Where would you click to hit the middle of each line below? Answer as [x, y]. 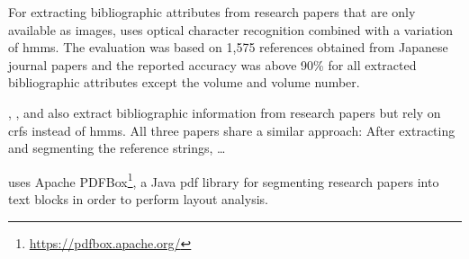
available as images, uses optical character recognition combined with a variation [230, 29]
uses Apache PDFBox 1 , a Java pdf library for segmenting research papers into [224, 180]
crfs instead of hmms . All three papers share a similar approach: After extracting [232, 130]
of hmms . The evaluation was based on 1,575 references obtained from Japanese [228, 47]
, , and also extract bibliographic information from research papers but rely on [225, 112]
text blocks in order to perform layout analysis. [138, 199]
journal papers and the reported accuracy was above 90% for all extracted [212, 64]
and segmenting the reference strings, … [117, 148]
